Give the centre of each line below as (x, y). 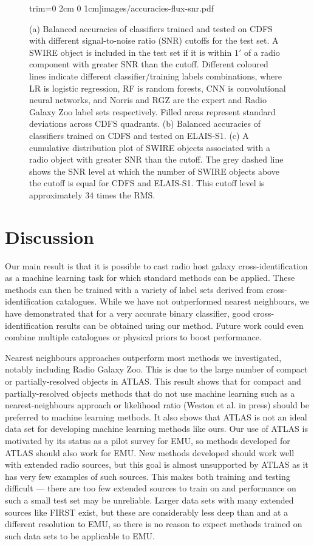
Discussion (49, 236)
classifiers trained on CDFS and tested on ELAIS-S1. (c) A (139, 135)
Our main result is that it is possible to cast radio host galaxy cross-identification (156, 265)
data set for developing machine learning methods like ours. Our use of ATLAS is (156, 429)
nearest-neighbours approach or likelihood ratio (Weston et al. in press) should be (157, 405)
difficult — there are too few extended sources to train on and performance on (151, 488)
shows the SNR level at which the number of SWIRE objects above (154, 171)
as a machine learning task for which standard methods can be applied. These (150, 278)
